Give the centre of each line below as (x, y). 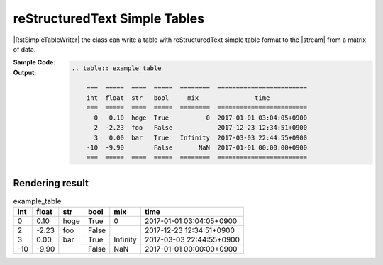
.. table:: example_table (116, 68)
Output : (25, 72)
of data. (24, 49)
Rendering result (51, 183)
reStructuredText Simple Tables (109, 18)
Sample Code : (34, 62)
